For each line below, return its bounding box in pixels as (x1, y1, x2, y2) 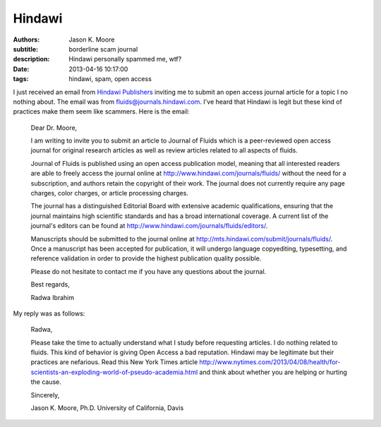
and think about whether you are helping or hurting (199, 368, 347, 376)
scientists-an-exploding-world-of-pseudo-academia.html (30, 368, 198, 376)
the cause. (30, 378, 61, 386)
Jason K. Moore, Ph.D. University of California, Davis (30, 404, 184, 412)
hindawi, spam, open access (68, 75, 152, 83)
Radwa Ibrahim (30, 293, 75, 301)
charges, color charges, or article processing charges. (30, 189, 188, 198)
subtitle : (13, 44, 39, 53)
